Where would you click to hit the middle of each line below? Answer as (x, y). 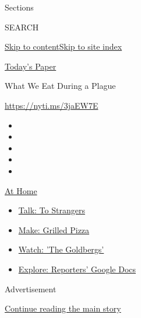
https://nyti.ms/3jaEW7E (52, 105)
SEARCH (22, 27)
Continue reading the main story (63, 308)
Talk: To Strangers (52, 210)
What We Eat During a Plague (60, 86)
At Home (21, 190)
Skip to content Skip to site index (64, 46)
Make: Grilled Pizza (54, 229)
